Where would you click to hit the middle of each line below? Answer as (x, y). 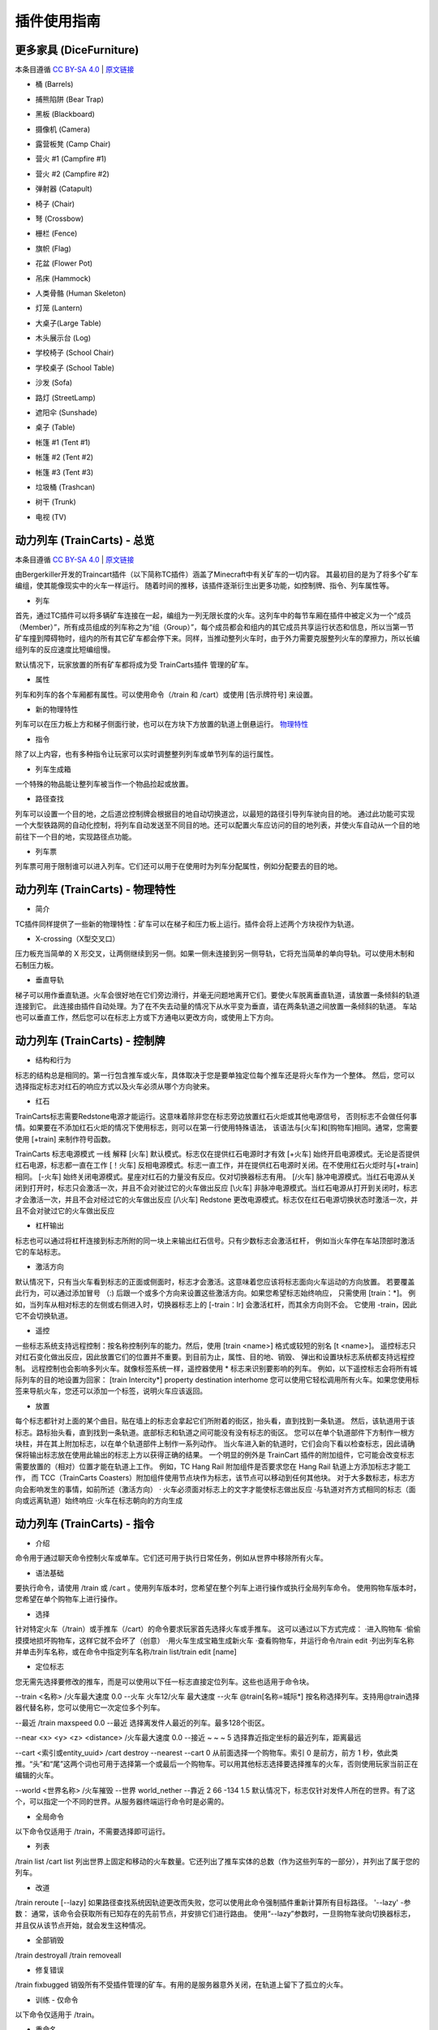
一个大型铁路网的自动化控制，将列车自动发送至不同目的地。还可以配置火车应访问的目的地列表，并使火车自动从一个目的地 (217, 825)
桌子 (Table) (56, 427)
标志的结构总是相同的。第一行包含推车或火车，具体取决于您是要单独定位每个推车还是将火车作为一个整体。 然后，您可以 (215, 1075)
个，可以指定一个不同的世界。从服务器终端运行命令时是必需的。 (122, 1802)
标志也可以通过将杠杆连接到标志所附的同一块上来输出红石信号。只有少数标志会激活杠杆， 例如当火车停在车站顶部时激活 (215, 1240)
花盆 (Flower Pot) (64, 263)
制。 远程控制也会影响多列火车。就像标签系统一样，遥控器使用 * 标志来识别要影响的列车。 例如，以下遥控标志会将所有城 (216, 1368)
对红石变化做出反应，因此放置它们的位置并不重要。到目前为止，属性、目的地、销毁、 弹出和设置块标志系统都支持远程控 (215, 1357)
